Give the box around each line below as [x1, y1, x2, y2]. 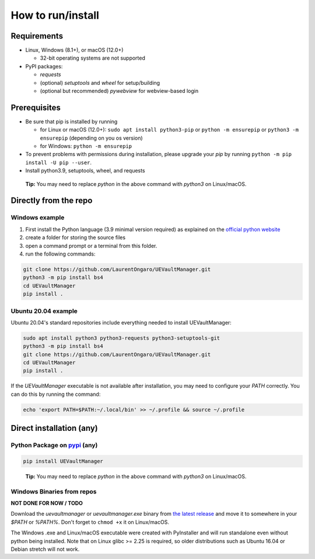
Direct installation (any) [10, 423, 99, 433]
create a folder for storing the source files [25, 234, 125, 241]
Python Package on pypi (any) [10, 441, 98, 450]
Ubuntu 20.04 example [10, 307, 78, 315]
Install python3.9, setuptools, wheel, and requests [25, 167, 145, 174]
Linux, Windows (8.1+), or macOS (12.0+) [25, 47, 124, 54]
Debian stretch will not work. [10, 546, 80, 553]
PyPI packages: [25, 63, 63, 70]
